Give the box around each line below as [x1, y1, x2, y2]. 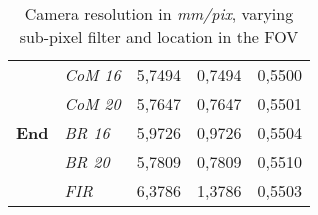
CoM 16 [64, 63, 121, 86]
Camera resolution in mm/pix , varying [24, 2, 294, 25]
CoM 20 [64, 92, 121, 115]
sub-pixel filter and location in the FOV [19, 25, 299, 48]
